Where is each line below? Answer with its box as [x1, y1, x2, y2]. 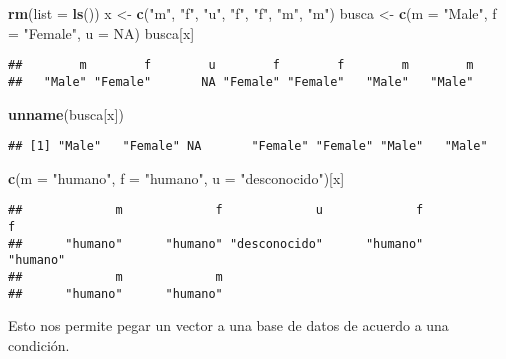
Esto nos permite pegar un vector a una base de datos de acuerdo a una [8, 315, 449, 336]
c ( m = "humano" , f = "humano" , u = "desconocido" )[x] [8, 167, 345, 188]
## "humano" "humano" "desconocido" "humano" [8, 236, 424, 251]
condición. [8, 334, 70, 355]
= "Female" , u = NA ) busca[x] [8, 22, 195, 43]
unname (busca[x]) [8, 103, 124, 124]
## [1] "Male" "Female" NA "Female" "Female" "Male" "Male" [8, 139, 488, 154]
